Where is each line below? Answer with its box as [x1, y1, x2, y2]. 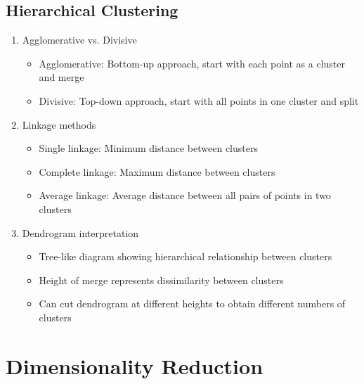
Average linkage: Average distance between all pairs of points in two [39, 188, 331, 203]
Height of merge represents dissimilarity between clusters [39, 272, 284, 287]
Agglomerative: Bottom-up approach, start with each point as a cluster [39, 56, 345, 70]
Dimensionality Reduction [6, 351, 264, 380]
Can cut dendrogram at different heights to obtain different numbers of [39, 296, 346, 311]
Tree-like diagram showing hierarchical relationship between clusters [39, 249, 332, 264]
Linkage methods [22, 117, 96, 132]
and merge [39, 70, 84, 84]
